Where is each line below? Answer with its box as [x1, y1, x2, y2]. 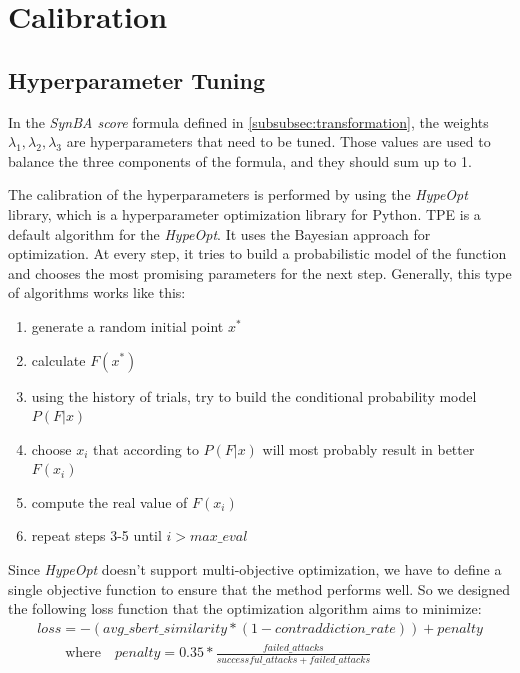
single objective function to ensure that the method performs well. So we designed [8, 578, 511, 599]
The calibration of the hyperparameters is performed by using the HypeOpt [8, 184, 468, 205]
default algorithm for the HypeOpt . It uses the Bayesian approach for [8, 223, 431, 244]
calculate [31, 349, 86, 370]
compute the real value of [31, 491, 188, 512]
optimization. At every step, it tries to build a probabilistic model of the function [8, 243, 507, 264]
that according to [93, 438, 199, 459]
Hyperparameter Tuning [8, 64, 266, 95]
